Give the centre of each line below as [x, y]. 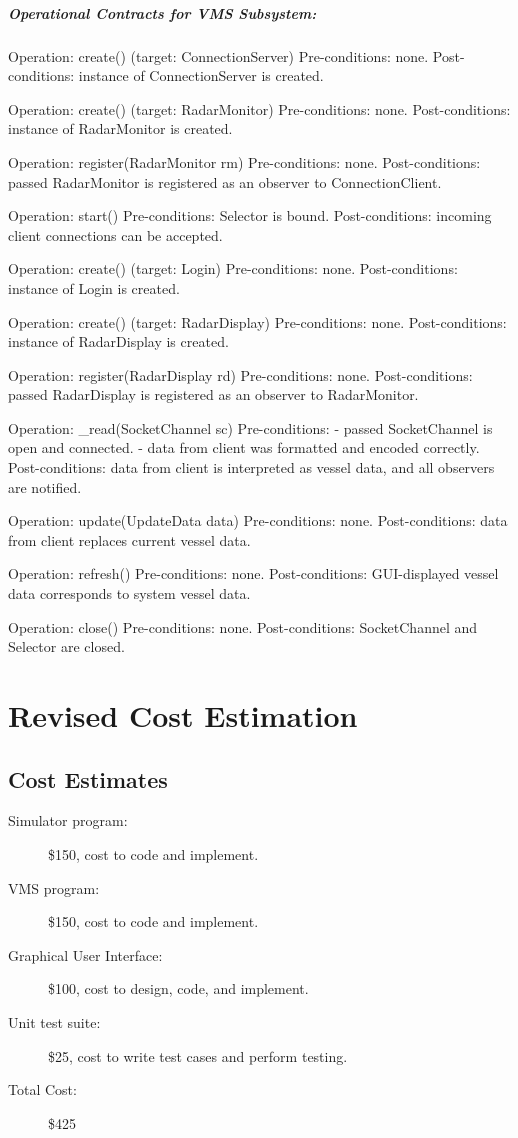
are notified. [45, 486]
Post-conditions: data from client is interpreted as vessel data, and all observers [251, 467]
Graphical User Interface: [85, 954]
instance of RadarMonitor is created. [120, 128]
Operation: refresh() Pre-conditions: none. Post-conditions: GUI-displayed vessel [253, 573]
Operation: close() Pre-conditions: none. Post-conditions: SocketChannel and [243, 626]
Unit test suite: [54, 1021]
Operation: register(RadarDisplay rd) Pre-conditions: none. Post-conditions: [240, 374]
